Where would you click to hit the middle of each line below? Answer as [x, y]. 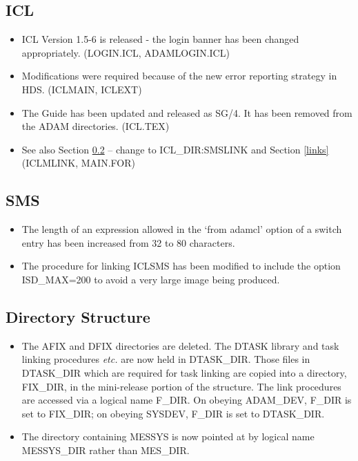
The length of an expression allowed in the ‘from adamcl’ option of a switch [182, 229]
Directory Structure [78, 316]
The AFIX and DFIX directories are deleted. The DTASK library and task [180, 345]
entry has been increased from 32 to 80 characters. [128, 242]
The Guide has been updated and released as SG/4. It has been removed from [187, 112]
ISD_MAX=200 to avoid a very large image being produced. [151, 279]
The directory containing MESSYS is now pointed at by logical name [168, 436]
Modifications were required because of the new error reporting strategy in [179, 76]
